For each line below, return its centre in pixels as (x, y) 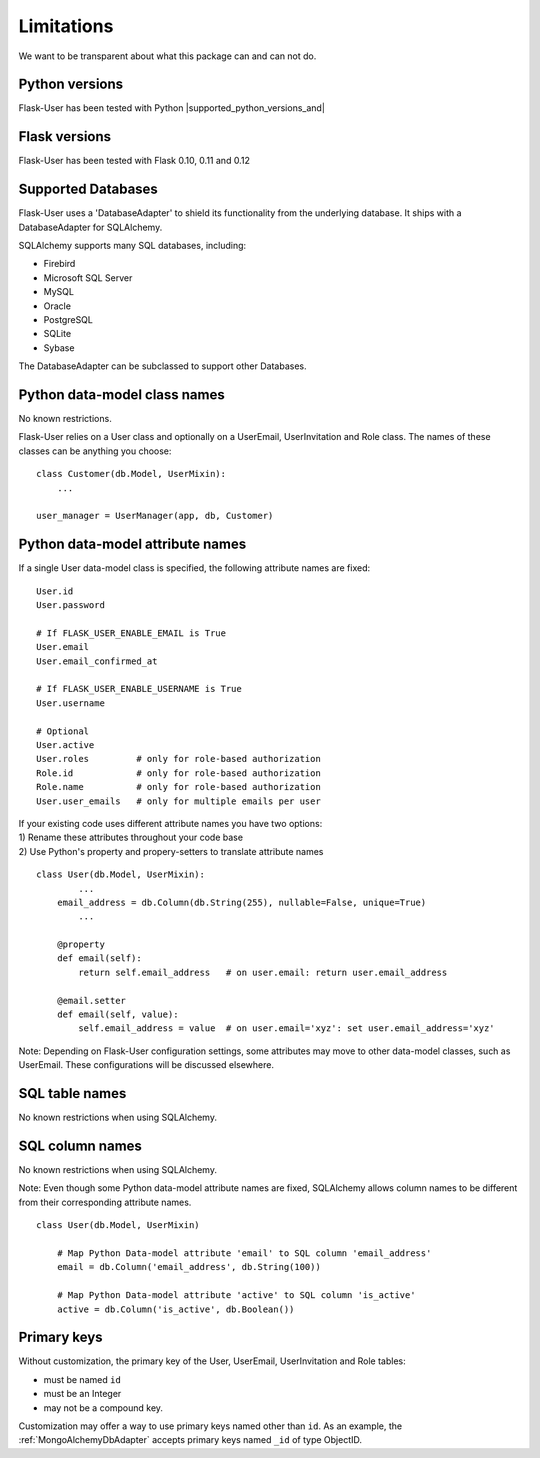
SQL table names (72, 1093)
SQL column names (80, 1145)
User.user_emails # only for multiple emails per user (179, 801)
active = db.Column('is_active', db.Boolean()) (175, 1309)
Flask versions (65, 136)
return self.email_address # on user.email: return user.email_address (263, 972)
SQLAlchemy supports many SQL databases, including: (132, 246)
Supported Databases (88, 189)
